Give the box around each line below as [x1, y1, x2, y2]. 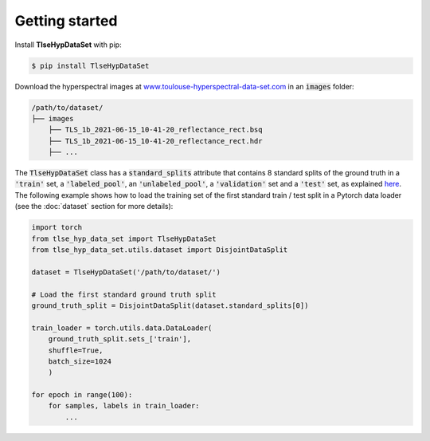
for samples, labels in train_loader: [48, 401, 200, 411]
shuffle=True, [48, 345, 104, 355]
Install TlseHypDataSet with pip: [14, 40, 123, 49]
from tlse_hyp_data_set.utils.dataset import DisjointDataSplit [31, 245, 288, 254]
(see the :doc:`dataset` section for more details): [14, 202, 174, 211]
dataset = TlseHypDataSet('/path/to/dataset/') [31, 267, 221, 277]
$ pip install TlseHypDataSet [31, 61, 150, 70]
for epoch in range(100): [31, 391, 133, 400]
